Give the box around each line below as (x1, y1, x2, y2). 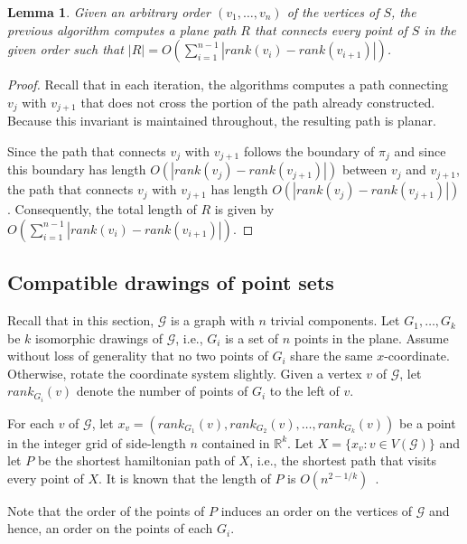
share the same (290, 346, 373, 365)
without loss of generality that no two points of (7, 346, 268, 365)
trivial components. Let (270, 311, 400, 330)
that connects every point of (255, 20, 407, 39)
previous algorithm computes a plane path (7, 20, 237, 39)
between (341, 160, 388, 179)
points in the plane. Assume (294, 328, 449, 347)
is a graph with (171, 311, 255, 330)
